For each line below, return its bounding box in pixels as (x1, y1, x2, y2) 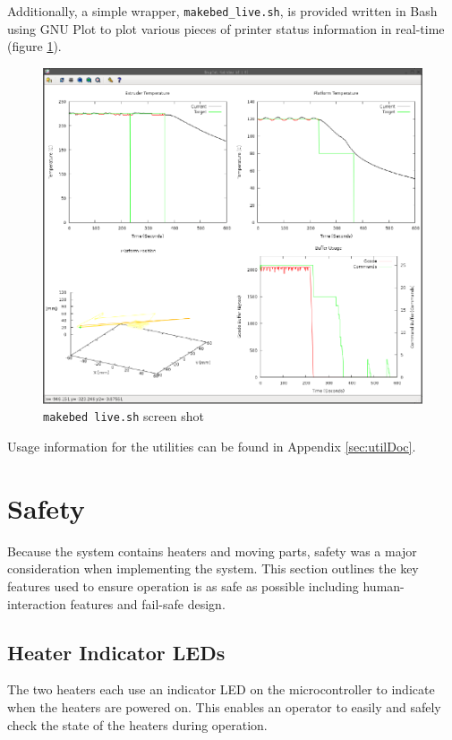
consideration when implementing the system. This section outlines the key (7, 559, 419, 578)
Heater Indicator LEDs (7, 638, 226, 666)
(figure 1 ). (7, 37, 62, 56)
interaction (7, 594, 66, 613)
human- (362, 577, 405, 596)
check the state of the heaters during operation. (7, 715, 268, 734)
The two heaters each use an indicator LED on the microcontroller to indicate (7, 680, 435, 699)
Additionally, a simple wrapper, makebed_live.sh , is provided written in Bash (7, 2, 438, 20)
